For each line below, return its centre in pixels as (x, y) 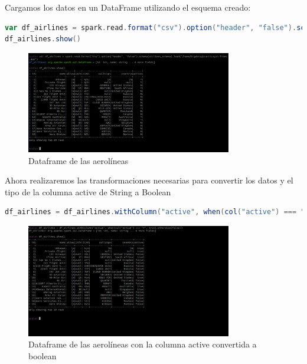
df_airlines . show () (43, 39)
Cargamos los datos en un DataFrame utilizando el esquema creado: (128, 7)
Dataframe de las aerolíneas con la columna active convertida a (143, 344)
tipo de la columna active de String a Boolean (88, 191)
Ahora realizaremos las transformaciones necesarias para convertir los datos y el (149, 180)
